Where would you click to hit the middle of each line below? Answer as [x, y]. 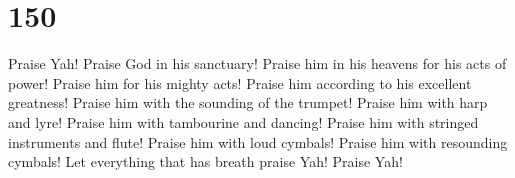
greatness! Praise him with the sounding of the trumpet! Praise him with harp [248, 102]
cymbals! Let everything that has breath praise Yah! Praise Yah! [205, 161]
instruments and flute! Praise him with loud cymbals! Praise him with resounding [258, 141]
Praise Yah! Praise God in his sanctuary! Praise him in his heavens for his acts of [257, 63]
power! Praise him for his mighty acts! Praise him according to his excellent [240, 82]
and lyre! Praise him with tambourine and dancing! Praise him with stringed [243, 121]
